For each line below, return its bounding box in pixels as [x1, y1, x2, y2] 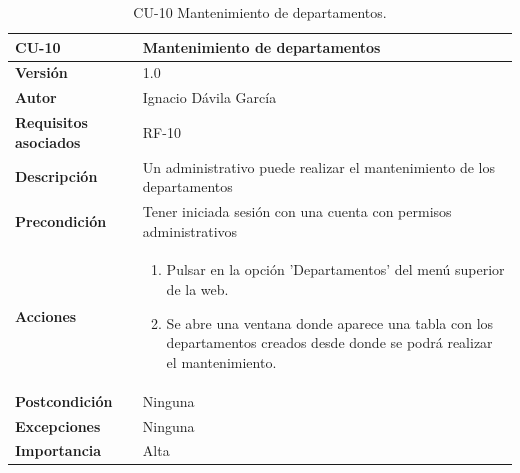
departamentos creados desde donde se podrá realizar [166, 332, 493, 353]
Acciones [15, 305, 77, 326]
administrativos [142, 220, 238, 241]
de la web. [166, 279, 229, 300]
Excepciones [15, 415, 101, 436]
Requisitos [15, 112, 88, 133]
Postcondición [15, 390, 113, 411]
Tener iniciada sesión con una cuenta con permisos [142, 201, 452, 221]
